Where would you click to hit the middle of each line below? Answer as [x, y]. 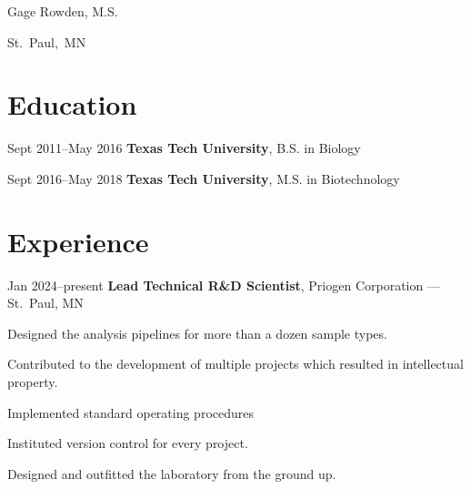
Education [72, 104]
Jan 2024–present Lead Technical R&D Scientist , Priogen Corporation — [224, 285]
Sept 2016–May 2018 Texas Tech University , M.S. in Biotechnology [204, 178]
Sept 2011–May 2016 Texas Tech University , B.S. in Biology [184, 148]
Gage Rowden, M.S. [63, 11]
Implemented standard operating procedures [130, 412]
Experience [78, 241]
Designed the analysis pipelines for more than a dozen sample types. [197, 333]
